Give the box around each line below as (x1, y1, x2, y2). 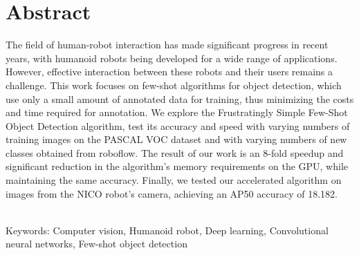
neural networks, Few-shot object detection (6, 236, 187, 251)
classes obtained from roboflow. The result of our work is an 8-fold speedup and (6, 145, 344, 160)
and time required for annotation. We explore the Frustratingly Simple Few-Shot (6, 105, 348, 120)
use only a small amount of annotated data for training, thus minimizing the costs (6, 91, 354, 106)
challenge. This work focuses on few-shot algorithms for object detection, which (6, 77, 342, 92)
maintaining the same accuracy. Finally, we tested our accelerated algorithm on (6, 173, 342, 187)
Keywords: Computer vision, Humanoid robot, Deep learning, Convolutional (6, 223, 329, 237)
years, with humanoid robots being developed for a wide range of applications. (6, 50, 338, 65)
